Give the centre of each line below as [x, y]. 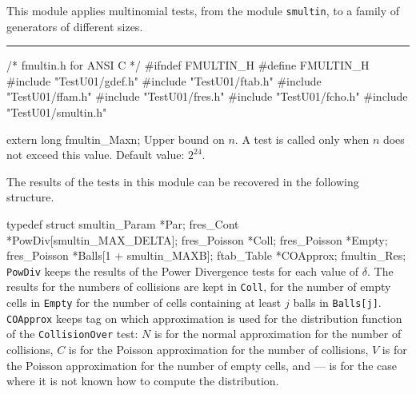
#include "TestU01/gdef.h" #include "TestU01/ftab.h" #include [164, 80]
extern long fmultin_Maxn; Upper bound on [116, 139]
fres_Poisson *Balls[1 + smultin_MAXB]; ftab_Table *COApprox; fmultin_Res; [206, 255]
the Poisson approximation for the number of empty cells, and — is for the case [202, 365]
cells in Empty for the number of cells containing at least [144, 302]
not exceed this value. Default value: [96, 155]
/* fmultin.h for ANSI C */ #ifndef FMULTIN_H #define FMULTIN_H [188, 65]
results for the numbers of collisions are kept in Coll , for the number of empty [199, 287]
